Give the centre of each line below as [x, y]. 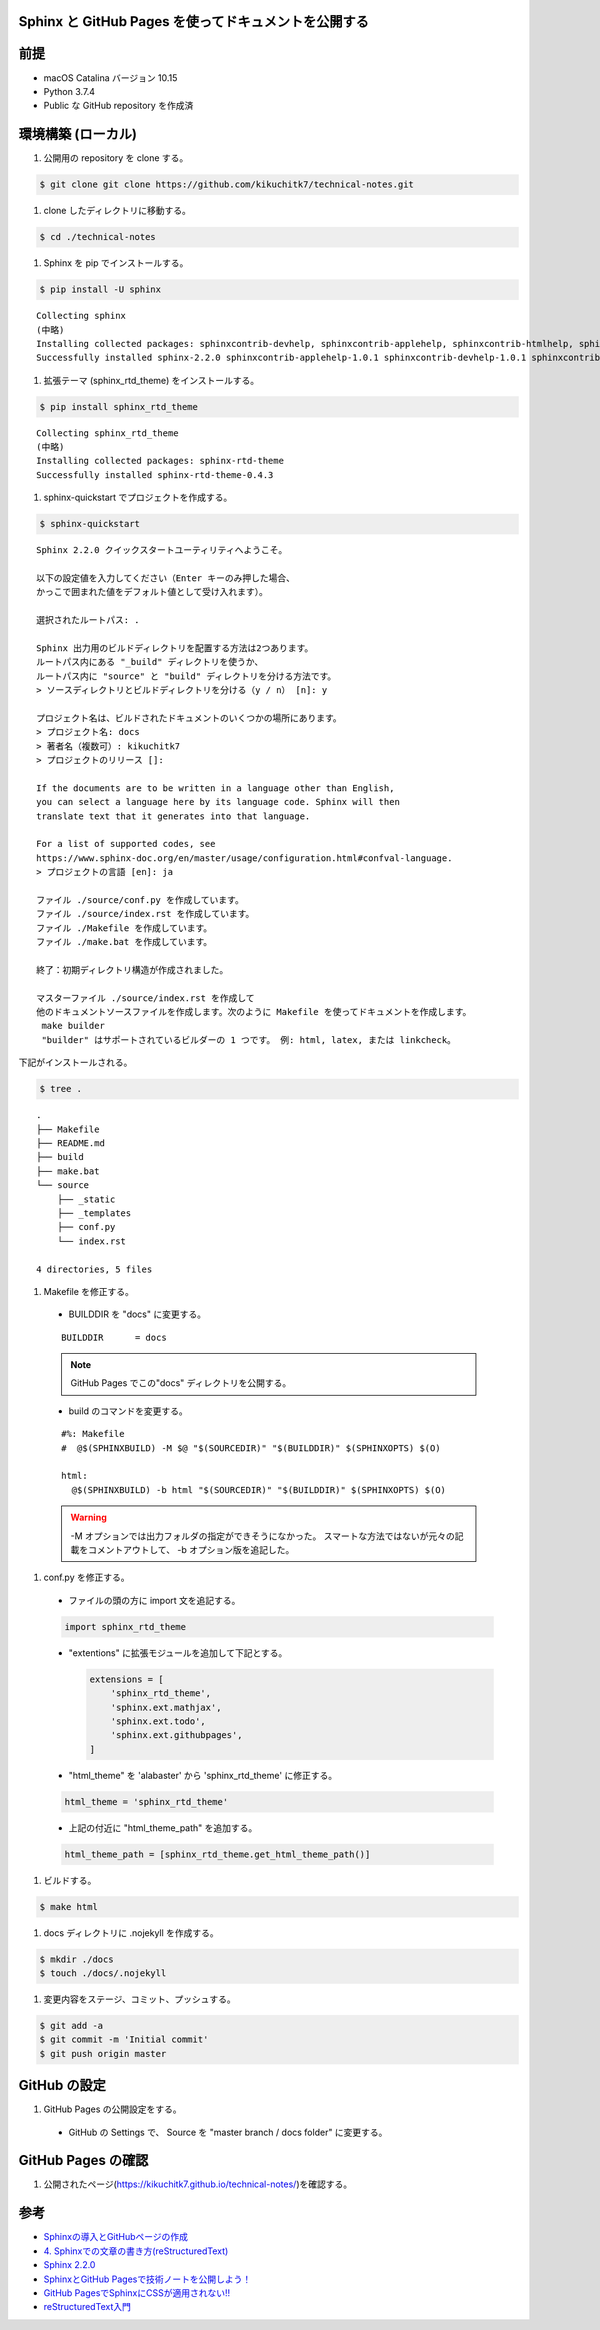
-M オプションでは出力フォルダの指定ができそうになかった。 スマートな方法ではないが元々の [262, 1536]
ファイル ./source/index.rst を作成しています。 [145, 914]
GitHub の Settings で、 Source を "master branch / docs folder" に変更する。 [228, 2132]
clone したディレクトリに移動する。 [117, 211]
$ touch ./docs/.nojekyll [103, 1973]
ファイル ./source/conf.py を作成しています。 [140, 899]
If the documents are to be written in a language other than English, [215, 788]
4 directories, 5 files [94, 1269]
